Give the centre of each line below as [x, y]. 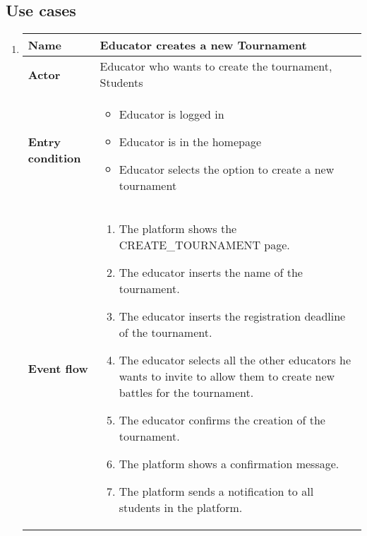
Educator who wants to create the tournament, [216, 66]
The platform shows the [178, 229]
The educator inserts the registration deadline [232, 316]
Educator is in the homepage [190, 142]
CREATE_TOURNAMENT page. [204, 245]
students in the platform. [181, 508]
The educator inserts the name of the [211, 273]
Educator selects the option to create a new [227, 169]
